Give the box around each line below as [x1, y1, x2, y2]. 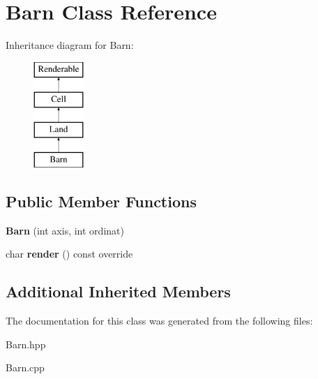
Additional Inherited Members [6, 281, 231, 302]
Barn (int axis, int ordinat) [6, 223, 124, 237]
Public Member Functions [6, 190, 197, 211]
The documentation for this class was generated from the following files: [6, 313, 313, 328]
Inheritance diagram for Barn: [6, 38, 134, 52]
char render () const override [6, 246, 133, 261]
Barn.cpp [6, 360, 45, 375]
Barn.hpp [6, 336, 46, 351]
